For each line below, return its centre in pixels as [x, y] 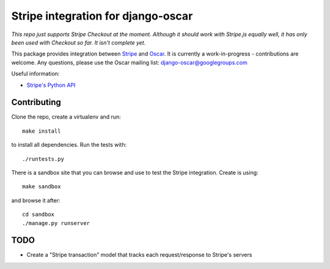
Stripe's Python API [51, 85]
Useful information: [35, 74]
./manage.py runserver [56, 223]
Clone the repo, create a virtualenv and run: [66, 117]
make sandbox [42, 187]
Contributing [36, 102]
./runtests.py [43, 159]
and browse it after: [36, 200]
